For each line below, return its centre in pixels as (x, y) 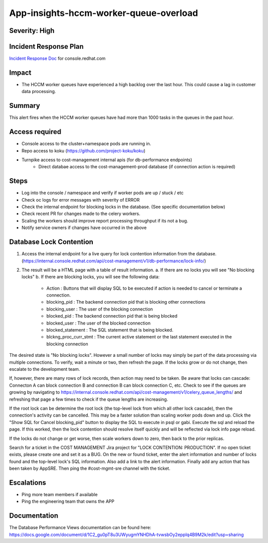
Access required (35, 132)
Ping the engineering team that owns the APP (68, 501)
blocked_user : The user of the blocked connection (99, 323)
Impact (20, 72)
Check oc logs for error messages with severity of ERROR (81, 200)
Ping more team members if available (60, 494)
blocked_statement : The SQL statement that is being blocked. (110, 330)
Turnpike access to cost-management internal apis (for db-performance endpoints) (107, 160)
